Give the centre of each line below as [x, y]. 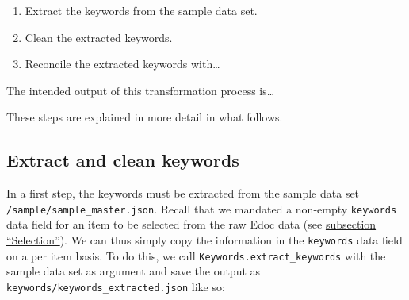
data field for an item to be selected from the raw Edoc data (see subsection [191, 224]
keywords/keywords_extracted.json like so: [116, 286]
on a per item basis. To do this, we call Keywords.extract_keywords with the [196, 255]
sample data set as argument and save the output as [134, 271]
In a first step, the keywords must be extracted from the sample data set [183, 193]
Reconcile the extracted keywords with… [122, 64]
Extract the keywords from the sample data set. [141, 10]
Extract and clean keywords [123, 160]
